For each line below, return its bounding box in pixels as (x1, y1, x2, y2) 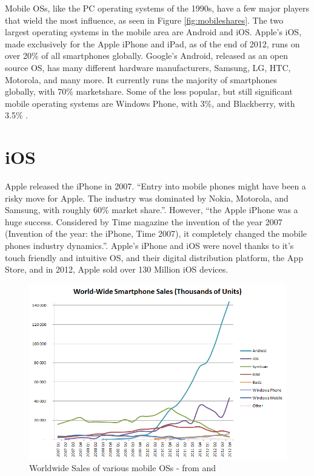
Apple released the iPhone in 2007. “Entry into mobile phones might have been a (5, 180, 306, 192)
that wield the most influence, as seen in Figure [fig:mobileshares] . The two (5, 13, 284, 26)
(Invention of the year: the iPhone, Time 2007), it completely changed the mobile (5, 227, 307, 240)
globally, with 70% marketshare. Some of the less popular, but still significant (5, 85, 293, 98)
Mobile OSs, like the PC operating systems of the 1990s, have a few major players (5, 2, 310, 14)
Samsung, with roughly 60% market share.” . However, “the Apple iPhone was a (5, 203, 298, 216)
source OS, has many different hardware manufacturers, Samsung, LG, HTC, (5, 61, 291, 73)
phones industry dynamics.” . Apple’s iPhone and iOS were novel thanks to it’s (5, 239, 294, 252)
